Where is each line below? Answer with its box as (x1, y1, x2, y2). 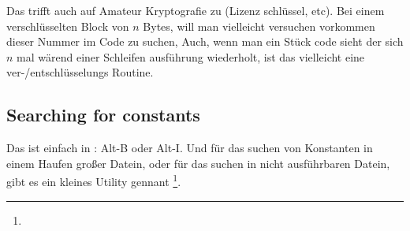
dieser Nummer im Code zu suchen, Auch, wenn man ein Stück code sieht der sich (6, 33, 404, 50)
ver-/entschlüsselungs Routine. (6, 64, 154, 80)
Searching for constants (6, 102, 200, 127)
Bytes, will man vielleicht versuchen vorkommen (143, 17, 375, 34)
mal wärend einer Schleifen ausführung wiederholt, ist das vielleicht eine (17, 48, 365, 65)
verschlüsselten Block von (6, 17, 129, 34)
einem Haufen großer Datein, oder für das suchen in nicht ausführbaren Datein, (6, 155, 390, 171)
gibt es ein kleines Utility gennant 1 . (6, 171, 181, 190)
